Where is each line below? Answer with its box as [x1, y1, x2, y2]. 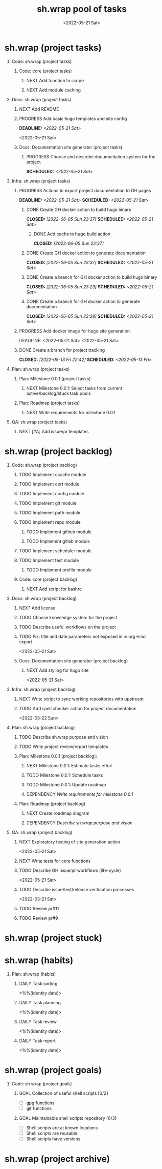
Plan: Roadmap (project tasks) [19, 400, 80, 406]
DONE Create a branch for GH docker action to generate [26, 299, 140, 304]
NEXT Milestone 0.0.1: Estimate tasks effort [26, 762, 113, 768]
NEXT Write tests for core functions [19, 858, 91, 864]
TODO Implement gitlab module [26, 538, 90, 544]
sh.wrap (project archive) [4, 1153, 110, 1165]
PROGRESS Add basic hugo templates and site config [19, 116, 127, 121]
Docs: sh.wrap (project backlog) [11, 595, 77, 601]
